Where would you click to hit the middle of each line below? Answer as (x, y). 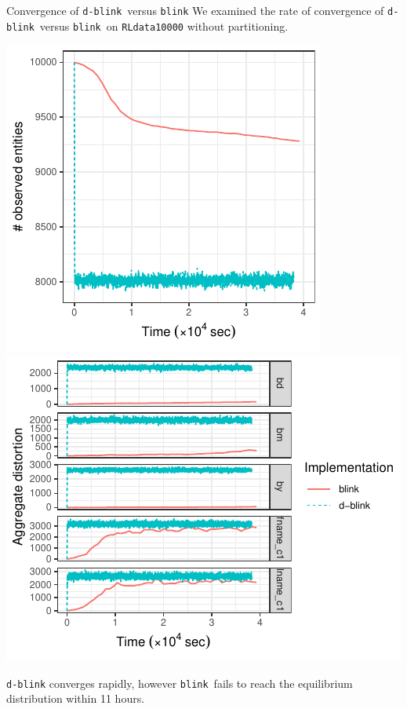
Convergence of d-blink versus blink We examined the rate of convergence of (195, 10)
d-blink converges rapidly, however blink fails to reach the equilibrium (180, 683)
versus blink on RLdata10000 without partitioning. (164, 26)
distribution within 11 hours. (76, 698)
